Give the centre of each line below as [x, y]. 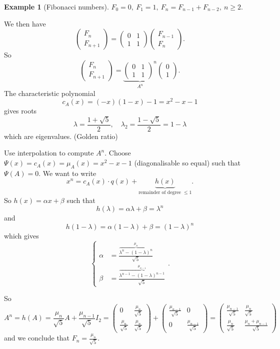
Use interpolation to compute [49, 153]
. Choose [118, 153]
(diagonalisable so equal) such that [187, 163]
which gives [21, 236]
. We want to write [67, 173]
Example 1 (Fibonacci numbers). [56, 6]
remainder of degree [160, 193]
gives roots [20, 111]
